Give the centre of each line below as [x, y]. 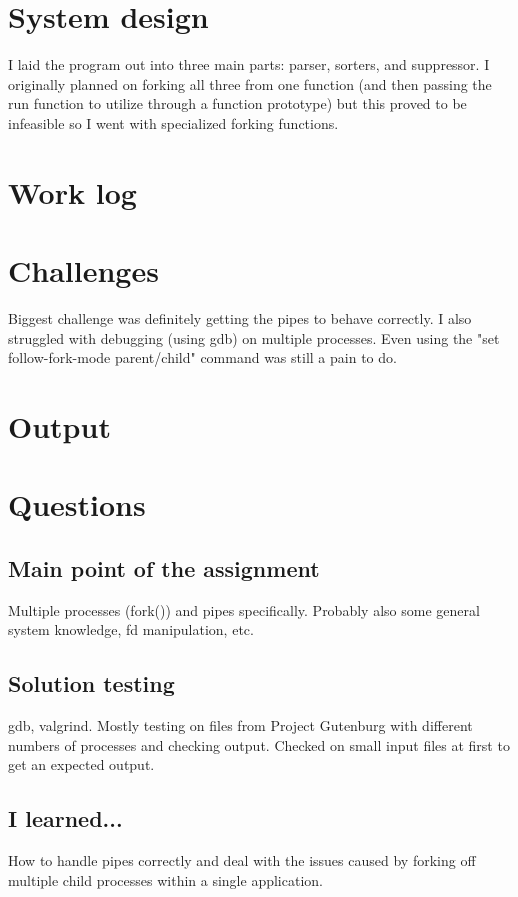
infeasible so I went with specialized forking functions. [173, 122]
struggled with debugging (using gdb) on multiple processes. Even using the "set [254, 337]
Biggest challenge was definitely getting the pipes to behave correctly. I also [240, 318]
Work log [72, 191]
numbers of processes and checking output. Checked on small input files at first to [259, 744]
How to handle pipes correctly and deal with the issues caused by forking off [242, 860]
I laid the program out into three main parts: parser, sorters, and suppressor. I [249, 64]
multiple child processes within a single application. [165, 879]
